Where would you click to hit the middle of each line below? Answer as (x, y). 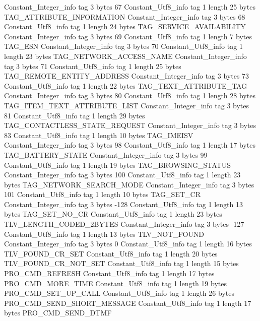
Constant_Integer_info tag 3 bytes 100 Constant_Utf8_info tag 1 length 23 (122, 175)
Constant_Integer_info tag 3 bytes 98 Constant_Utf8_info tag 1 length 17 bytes (130, 145)
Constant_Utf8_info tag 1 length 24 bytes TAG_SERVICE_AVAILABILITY (125, 26)
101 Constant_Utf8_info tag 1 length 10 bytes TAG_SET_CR (102, 194)
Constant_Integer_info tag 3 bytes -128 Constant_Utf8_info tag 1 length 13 (123, 204)
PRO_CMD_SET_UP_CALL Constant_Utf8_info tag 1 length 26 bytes (119, 293)
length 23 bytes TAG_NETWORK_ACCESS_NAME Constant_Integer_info (125, 56)
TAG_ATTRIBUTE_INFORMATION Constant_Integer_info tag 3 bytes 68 (125, 16)
